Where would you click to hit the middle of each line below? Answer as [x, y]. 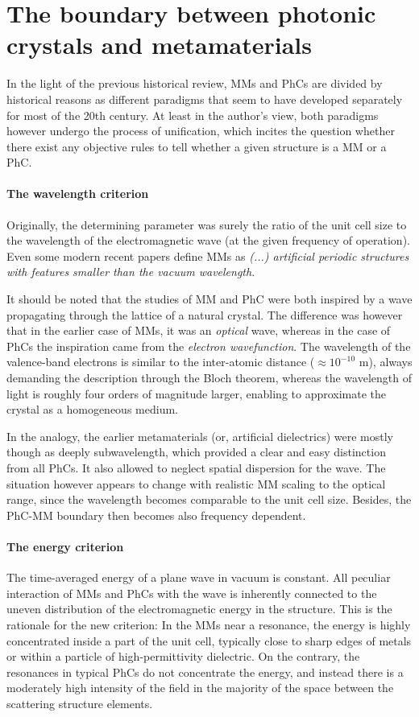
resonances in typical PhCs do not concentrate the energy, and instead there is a [205, 672]
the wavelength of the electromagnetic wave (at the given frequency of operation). [208, 240]
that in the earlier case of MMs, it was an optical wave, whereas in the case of [199, 330]
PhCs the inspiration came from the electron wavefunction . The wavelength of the [209, 346]
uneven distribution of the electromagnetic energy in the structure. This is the [199, 609]
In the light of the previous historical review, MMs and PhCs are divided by [195, 83]
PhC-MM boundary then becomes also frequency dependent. [156, 515]
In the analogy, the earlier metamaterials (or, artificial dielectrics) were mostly [200, 436]
